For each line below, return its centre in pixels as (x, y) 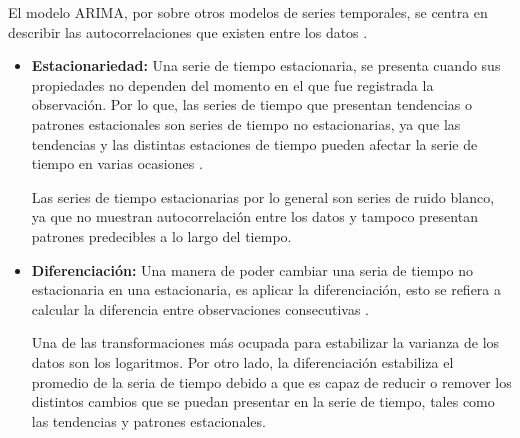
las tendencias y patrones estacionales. (148, 420)
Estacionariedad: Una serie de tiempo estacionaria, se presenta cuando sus (266, 65)
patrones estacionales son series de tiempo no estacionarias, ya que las (246, 123)
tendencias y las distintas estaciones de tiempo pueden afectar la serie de (254, 143)
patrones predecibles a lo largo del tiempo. (161, 235)
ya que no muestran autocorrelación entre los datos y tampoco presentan (254, 216)
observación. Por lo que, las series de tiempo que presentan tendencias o (252, 104)
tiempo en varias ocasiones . (117, 163)
